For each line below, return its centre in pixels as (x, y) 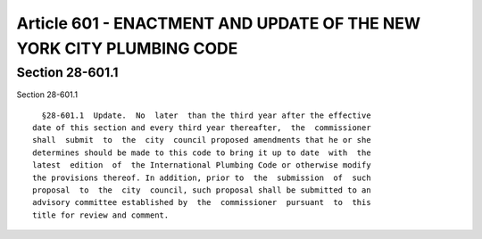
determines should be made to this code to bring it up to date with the (202, 152)
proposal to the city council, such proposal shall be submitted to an (202, 190)
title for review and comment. (101, 215)
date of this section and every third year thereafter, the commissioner (202, 128)
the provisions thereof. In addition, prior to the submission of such (202, 177)
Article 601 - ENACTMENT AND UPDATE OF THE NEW (219, 23)
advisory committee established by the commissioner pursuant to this (202, 202)
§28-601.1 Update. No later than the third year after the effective (206, 115)
